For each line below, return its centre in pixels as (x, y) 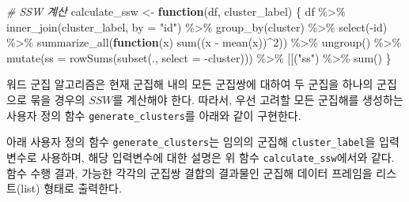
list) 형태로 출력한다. (71, 188)
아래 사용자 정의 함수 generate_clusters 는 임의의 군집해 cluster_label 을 (191, 142)
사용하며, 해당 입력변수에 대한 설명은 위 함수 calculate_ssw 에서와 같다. (218, 157)
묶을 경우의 (58, 99)
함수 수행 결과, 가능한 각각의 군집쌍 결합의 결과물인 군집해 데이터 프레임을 (189, 172)
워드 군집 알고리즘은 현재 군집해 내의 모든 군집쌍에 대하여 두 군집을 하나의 (190, 84)
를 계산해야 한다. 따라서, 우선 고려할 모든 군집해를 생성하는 (258, 99)
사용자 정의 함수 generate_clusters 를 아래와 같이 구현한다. (154, 115)
